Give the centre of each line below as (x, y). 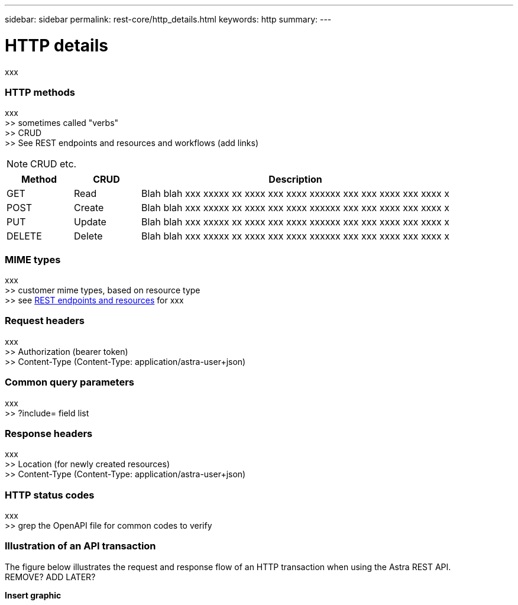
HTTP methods (40, 92)
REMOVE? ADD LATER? (50, 577)
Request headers (45, 321)
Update (90, 222)
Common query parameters (69, 382)
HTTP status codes (50, 495)
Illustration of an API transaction (80, 546)
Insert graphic (33, 595)
